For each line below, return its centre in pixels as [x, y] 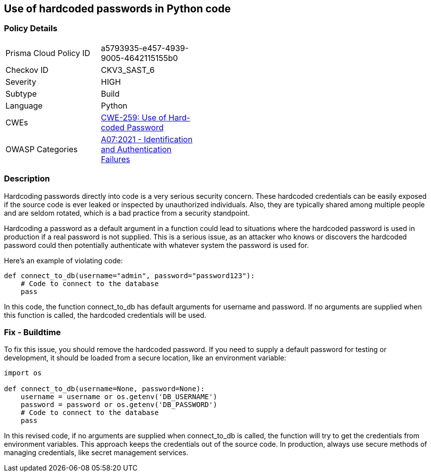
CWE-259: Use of [134, 117]
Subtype [21, 93]
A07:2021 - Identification [147, 139]
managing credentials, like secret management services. [96, 453]
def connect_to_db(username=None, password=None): [104, 389]
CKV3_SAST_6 [128, 70]
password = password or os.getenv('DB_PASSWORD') [119, 405]
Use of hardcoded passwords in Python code [118, 9]
